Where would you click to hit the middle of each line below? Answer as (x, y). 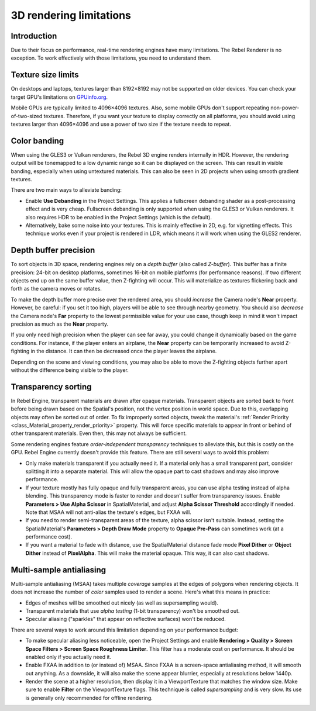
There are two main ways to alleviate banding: (66, 190)
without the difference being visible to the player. (70, 370)
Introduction (34, 36)
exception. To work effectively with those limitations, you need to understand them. (111, 58)
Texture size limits (45, 75)
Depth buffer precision (53, 251)
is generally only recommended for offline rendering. (89, 698)
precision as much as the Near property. (59, 324)
